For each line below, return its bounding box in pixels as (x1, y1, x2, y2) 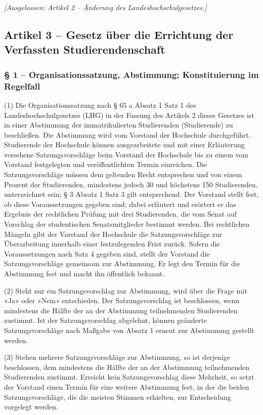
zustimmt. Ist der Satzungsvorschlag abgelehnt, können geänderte (4, 315, 207, 325)
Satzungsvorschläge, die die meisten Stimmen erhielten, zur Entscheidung (4, 391, 232, 402)
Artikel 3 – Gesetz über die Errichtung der (4, 26, 234, 42)
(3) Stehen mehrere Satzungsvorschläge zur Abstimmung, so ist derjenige (4, 352, 231, 362)
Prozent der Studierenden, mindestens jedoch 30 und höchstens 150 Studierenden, (4, 179, 258, 189)
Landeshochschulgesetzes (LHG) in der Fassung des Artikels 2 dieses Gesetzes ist (4, 109, 254, 120)
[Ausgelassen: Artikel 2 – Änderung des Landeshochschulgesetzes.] (4, 2, 207, 12)
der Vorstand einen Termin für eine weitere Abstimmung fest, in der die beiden (4, 381, 249, 392)
